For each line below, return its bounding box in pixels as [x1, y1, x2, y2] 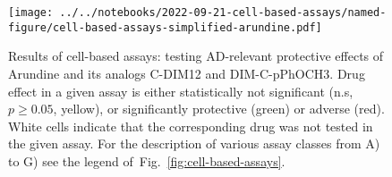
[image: [8, 6, 54, 19]
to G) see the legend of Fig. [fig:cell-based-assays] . [8, 151, 285, 170]
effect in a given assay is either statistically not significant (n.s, [8, 81, 354, 100]
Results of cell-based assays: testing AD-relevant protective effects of [8, 46, 384, 65]
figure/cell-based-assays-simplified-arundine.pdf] [8, 21, 322, 34]
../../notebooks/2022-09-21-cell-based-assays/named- [59, 6, 387, 19]
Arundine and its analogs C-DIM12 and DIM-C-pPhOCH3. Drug [8, 63, 365, 82]
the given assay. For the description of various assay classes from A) [8, 134, 380, 153]
